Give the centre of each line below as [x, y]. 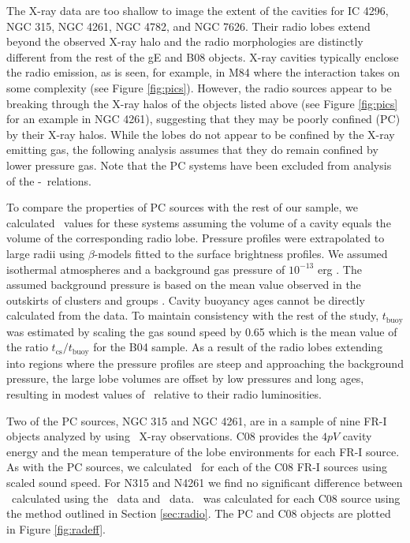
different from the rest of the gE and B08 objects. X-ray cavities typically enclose [203, 56]
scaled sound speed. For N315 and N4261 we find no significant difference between [205, 482]
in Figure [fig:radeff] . [56, 528]
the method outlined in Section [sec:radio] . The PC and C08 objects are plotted [199, 513]
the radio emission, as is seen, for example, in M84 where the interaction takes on [203, 72]
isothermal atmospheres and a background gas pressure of [146, 269]
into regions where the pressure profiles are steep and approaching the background [205, 363]
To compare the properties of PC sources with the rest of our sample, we [183, 207]
